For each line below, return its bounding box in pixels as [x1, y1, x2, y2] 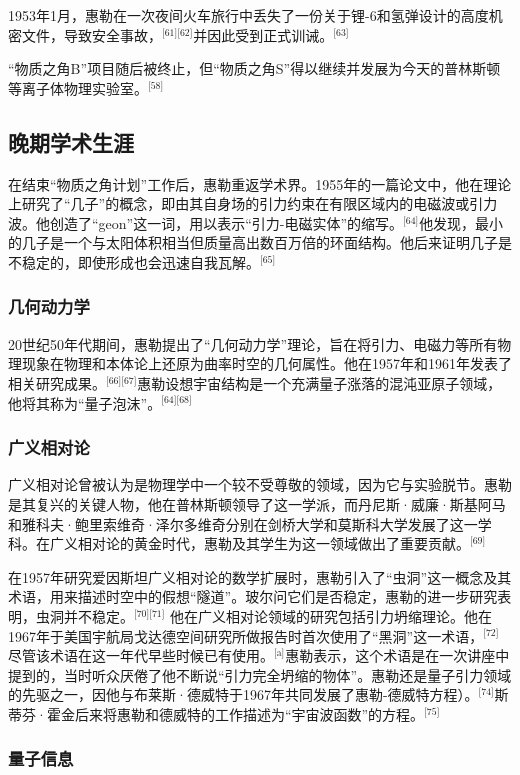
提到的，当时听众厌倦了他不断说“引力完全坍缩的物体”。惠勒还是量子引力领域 [8, 664, 512, 685]
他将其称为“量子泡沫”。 [8, 392, 162, 413]
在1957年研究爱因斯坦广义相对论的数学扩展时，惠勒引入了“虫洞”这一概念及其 [8, 566, 512, 587]
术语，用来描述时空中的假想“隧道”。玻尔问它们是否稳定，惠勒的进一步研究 [8, 586, 498, 607]
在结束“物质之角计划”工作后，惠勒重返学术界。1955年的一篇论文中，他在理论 [8, 173, 512, 194]
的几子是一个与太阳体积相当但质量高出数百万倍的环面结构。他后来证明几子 [8, 232, 498, 253]
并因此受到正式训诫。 [193, 24, 334, 45]
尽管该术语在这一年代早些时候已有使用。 [8, 645, 274, 666]
